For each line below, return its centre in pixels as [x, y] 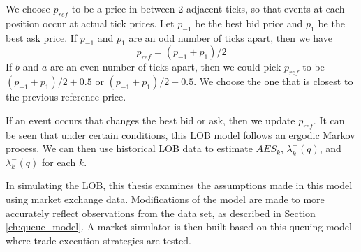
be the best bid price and [249, 23]
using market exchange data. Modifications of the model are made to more [165, 199]
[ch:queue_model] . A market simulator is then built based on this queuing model [179, 227]
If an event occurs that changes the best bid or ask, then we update [150, 120]
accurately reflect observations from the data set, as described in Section [161, 213]
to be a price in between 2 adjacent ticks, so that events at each [208, 8]
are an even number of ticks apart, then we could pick [165, 67]
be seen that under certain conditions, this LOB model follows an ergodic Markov [180, 134]
